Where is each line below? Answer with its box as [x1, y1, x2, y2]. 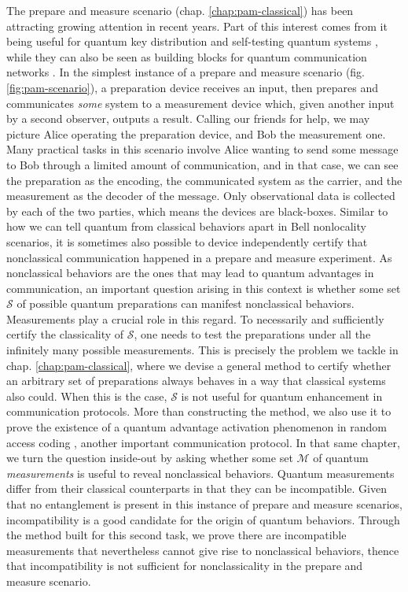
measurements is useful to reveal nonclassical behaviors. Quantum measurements [6, 464, 395, 481]
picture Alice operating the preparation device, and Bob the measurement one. [6, 125, 386, 142]
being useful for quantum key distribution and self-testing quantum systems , [6, 33, 378, 50]
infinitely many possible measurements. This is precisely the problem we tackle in [6, 342, 399, 358]
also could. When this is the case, [6, 387, 167, 404]
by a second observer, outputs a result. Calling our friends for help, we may [6, 110, 370, 127]
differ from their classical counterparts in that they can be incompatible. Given [6, 480, 387, 497]
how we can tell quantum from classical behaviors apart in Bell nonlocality [6, 218, 366, 235]
